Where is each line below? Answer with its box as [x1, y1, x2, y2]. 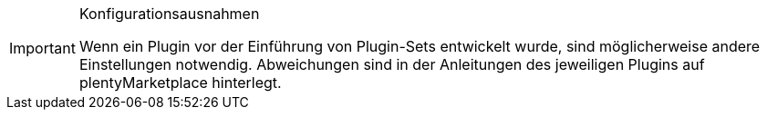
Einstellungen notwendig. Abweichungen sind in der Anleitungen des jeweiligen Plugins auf [78, 55, 705, 73]
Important [9, 39, 76, 57]
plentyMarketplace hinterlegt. [78, 73, 282, 92]
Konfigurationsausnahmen [78, 5, 260, 23]
